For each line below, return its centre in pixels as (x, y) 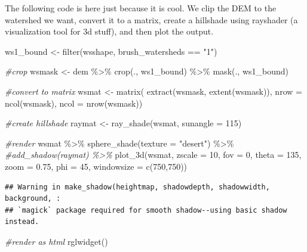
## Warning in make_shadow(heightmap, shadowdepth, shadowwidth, (137, 187)
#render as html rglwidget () (56, 241)
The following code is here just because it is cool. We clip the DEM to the (141, 8)
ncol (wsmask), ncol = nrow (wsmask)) (74, 103)
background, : (33, 199)
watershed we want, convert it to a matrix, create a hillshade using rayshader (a (151, 19)
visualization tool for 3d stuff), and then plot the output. (109, 31)
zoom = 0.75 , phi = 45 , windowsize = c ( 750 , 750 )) (96, 166)
